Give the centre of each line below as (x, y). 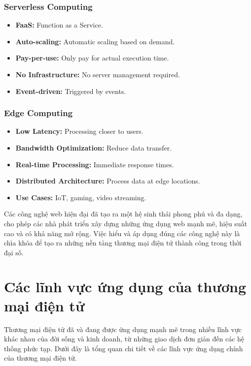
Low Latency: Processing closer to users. (79, 131)
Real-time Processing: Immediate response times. (95, 164)
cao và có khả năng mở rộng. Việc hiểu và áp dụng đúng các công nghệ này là (122, 233)
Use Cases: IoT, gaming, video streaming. (81, 197)
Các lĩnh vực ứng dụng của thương (125, 286)
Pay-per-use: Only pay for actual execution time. (92, 58)
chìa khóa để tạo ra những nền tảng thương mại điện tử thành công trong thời (123, 243)
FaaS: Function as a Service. (59, 25)
